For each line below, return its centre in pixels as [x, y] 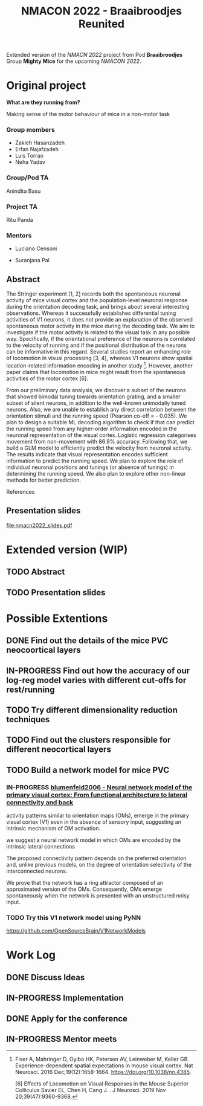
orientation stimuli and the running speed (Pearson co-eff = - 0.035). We [97, 416]
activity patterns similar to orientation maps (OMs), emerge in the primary [98, 815]
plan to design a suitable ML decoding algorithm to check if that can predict [101, 422]
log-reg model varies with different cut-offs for [96, 680]
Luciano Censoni [36, 248]
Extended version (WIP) [67, 550]
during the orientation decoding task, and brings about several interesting [98, 307]
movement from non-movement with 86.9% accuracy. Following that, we [97, 441]
